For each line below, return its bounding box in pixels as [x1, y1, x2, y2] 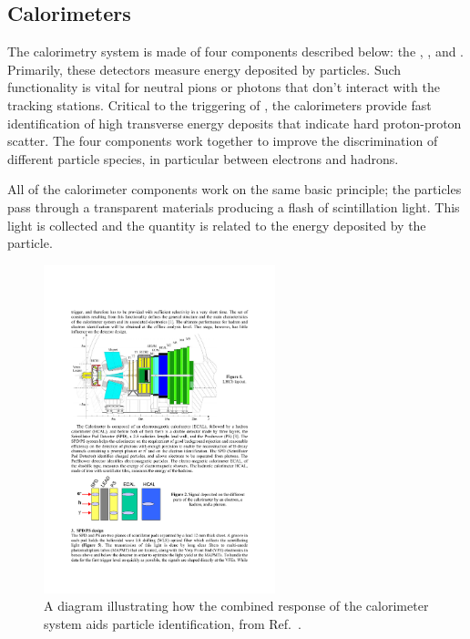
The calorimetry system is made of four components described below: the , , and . [7, 42, 465, 61]
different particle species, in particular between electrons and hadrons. [7, 149, 399, 168]
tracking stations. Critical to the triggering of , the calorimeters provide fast [7, 95, 432, 114]
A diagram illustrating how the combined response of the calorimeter [44, 596, 429, 615]
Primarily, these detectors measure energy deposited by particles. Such [7, 59, 402, 78]
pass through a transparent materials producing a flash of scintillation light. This [7, 197, 460, 216]
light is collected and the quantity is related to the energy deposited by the [7, 215, 426, 234]
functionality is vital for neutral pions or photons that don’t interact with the [7, 77, 440, 97]
